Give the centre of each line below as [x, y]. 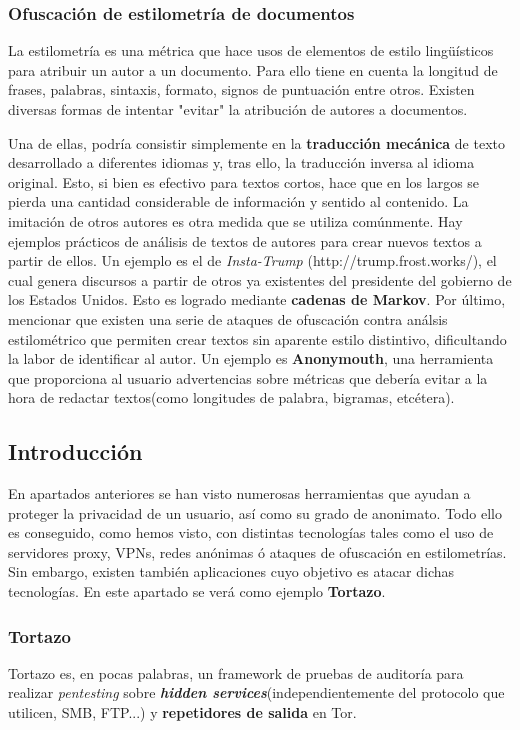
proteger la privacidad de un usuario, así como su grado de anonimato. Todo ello [255, 512]
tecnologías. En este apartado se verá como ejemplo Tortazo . [197, 591]
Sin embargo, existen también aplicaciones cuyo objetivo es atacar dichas [231, 571]
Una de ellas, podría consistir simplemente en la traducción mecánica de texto [256, 142]
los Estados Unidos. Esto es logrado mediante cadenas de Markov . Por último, [257, 299]
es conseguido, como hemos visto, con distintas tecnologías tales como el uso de [251, 532]
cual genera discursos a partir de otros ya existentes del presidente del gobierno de [260, 279]
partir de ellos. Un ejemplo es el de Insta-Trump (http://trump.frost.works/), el [252, 260]
